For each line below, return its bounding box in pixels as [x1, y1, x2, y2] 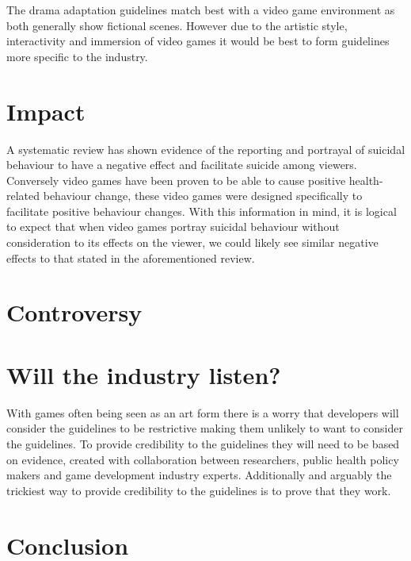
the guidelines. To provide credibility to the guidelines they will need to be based [6, 435, 400, 451]
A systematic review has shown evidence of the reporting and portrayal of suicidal [6, 140, 405, 157]
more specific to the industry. [6, 48, 148, 64]
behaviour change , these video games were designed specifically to [43, 187, 363, 204]
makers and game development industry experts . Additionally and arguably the [6, 467, 392, 483]
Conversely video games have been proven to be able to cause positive [6, 171, 346, 188]
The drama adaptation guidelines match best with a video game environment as [6, 2, 395, 17]
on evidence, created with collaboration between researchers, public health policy [6, 451, 399, 467]
